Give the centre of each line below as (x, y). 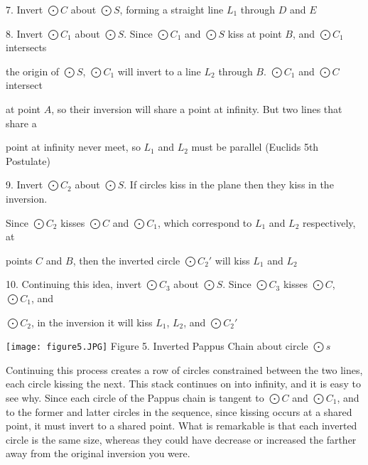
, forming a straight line (172, 9)
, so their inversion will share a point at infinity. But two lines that (197, 108)
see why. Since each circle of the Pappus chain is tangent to (135, 397)
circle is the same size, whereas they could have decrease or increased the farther (181, 439)
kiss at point (255, 33)
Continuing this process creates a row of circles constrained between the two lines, (184, 369)
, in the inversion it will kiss (92, 322)
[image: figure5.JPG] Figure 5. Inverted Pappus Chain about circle (157, 346)
